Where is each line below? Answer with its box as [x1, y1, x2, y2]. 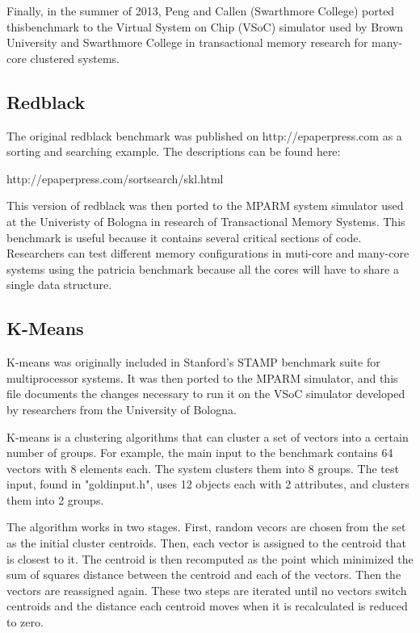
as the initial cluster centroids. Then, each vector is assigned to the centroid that [6, 534, 406, 551]
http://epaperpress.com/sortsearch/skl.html [6, 170, 224, 187]
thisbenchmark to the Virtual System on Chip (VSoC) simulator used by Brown [6, 18, 404, 35]
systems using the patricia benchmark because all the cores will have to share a [6, 260, 399, 277]
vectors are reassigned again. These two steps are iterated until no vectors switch [6, 581, 407, 598]
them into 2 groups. [6, 491, 104, 508]
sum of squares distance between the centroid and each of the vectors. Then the [6, 566, 401, 583]
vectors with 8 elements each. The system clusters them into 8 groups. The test [6, 459, 399, 476]
